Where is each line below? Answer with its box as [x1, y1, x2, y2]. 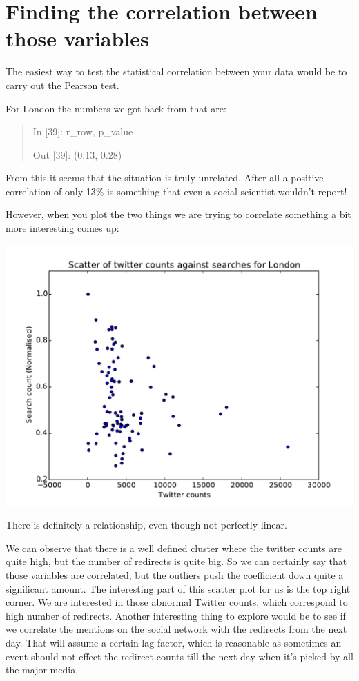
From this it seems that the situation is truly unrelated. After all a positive [6, 170, 324, 185]
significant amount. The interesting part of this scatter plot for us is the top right [6, 581, 351, 595]
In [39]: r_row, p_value [32, 124, 133, 139]
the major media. [6, 662, 79, 677]
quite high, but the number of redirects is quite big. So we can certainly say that [6, 554, 347, 569]
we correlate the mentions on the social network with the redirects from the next [6, 622, 347, 636]
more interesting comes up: [6, 221, 119, 235]
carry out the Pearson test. [6, 77, 119, 92]
